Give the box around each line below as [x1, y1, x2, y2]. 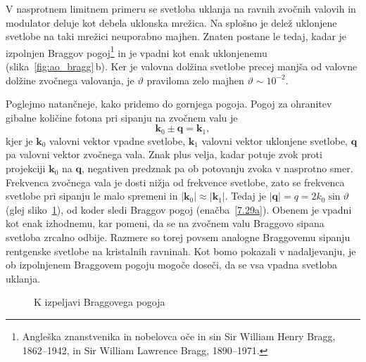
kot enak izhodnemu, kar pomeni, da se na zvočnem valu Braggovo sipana [6, 216, 324, 231]
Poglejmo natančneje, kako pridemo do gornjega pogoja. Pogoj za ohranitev [6, 96, 332, 111]
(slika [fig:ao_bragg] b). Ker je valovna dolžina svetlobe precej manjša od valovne [6, 59, 358, 74]
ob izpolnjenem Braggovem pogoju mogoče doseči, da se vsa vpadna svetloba [6, 257, 338, 272]
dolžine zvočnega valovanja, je [6, 72, 134, 87]
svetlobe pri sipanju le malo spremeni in [6, 188, 178, 203]
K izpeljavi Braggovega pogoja [34, 295, 165, 309]
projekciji [6, 161, 46, 176]
